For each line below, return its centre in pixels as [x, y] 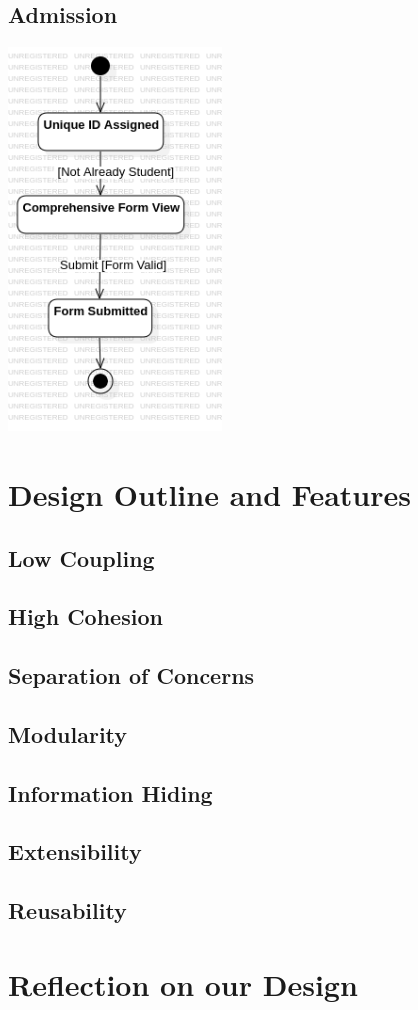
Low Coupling [81, 557]
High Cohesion [85, 616]
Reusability [67, 910]
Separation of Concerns [131, 675]
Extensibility [75, 851]
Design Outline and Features [209, 493]
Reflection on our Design [183, 983]
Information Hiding [110, 792]
